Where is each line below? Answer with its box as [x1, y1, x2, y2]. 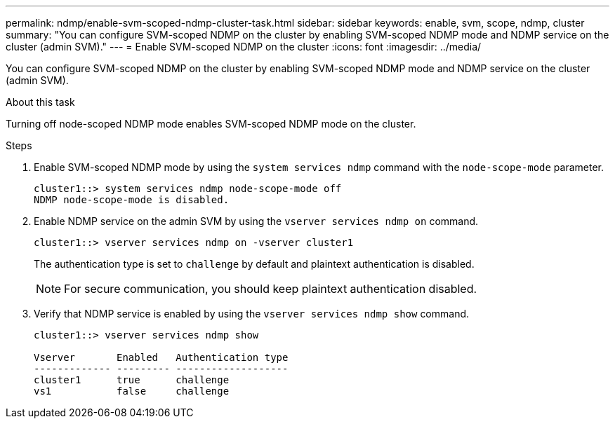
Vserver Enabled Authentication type [34, 352, 289, 363]
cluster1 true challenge [34, 374, 230, 385]
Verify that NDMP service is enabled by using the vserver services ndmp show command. [34, 308, 470, 320]
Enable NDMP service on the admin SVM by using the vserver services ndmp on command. [34, 215, 479, 227]
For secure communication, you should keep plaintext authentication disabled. [64, 282, 477, 296]
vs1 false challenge [34, 385, 230, 397]
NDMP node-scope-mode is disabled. [34, 194, 230, 205]
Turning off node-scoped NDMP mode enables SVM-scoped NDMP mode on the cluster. [6, 118, 416, 130]
